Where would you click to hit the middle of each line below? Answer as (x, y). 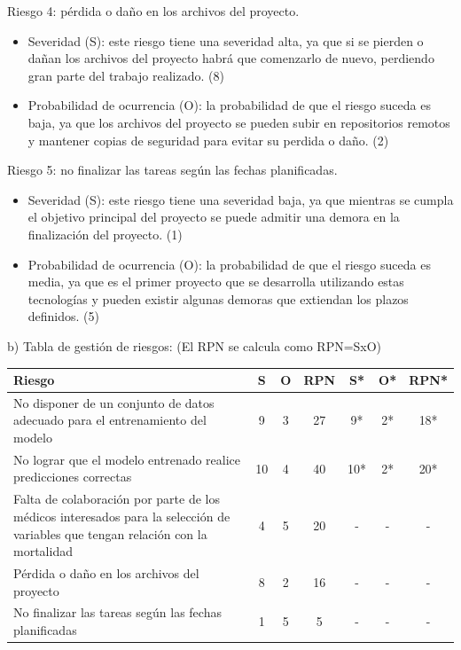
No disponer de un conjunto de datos (114, 402)
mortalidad (43, 551)
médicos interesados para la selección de (122, 516)
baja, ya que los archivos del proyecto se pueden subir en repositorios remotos (239, 122)
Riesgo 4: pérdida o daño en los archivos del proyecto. (153, 11)
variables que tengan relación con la (110, 533)
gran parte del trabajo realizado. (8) (126, 75)
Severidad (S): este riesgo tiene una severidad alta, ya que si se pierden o (226, 40)
